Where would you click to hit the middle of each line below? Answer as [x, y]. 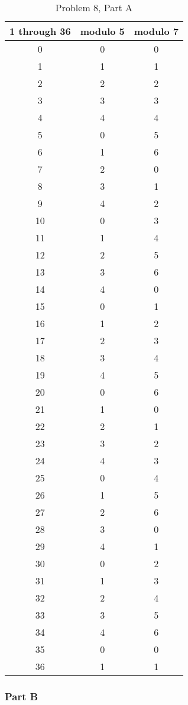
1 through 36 [40, 31]
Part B [22, 696]
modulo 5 [102, 31]
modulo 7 [156, 31]
